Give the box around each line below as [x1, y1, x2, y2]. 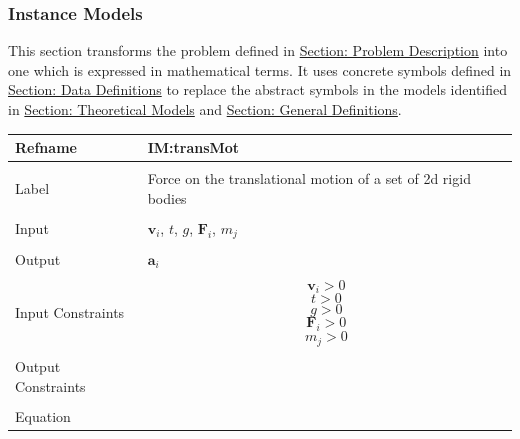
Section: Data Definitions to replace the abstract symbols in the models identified [8, 79, 508, 100]
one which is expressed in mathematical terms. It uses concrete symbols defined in [8, 59, 512, 80]
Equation [15, 405, 71, 426]
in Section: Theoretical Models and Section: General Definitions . [8, 99, 402, 119]
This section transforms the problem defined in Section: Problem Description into [8, 40, 508, 61]
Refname [15, 137, 77, 158]
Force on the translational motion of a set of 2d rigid [147, 168, 471, 189]
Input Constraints [15, 302, 125, 323]
